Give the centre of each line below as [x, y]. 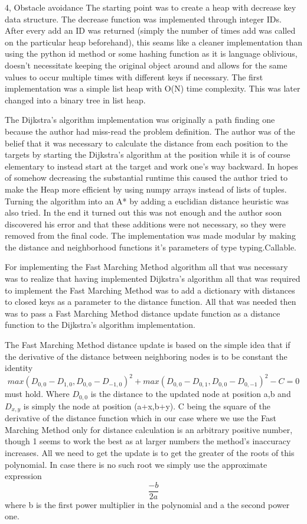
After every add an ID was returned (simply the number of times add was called [150, 30]
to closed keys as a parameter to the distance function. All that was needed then [151, 302]
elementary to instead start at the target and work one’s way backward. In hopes [151, 166]
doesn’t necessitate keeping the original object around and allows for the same [146, 65]
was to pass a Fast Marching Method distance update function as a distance [143, 313]
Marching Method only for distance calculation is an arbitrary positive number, [149, 429]
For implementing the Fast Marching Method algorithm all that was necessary [146, 267]
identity [19, 368]
